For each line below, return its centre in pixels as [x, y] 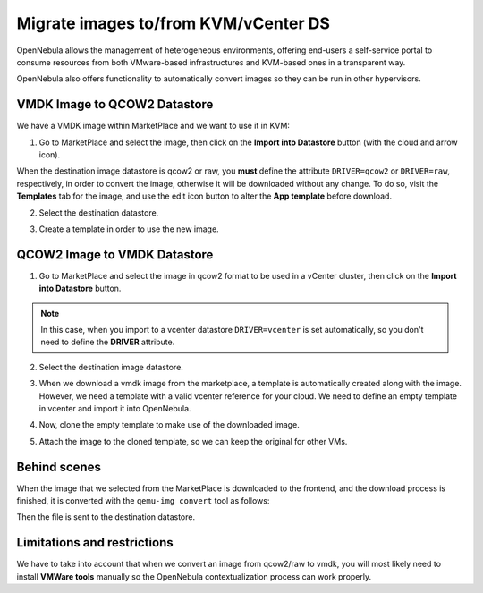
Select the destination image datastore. [111, 367]
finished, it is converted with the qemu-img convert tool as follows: [143, 501]
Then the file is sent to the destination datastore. [106, 517]
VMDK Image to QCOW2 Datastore [115, 104]
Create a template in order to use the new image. [129, 229]
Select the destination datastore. [99, 212]
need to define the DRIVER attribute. [108, 342]
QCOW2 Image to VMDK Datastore [115, 254]
